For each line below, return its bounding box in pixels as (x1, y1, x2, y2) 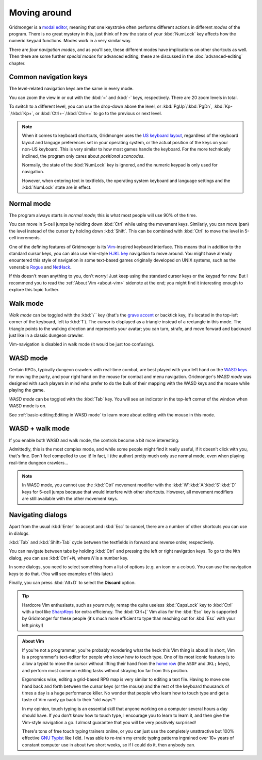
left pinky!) (22, 622, 44, 628)
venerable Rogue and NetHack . (9, 264, 72, 270)
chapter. (9, 60, 26, 66)
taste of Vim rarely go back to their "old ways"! (22, 697, 116, 703)
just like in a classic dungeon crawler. (9, 332, 84, 338)
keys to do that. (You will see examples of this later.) (9, 571, 114, 577)
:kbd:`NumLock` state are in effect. (22, 184, 92, 190)
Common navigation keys (9, 73, 88, 81)
